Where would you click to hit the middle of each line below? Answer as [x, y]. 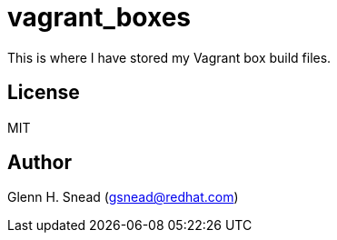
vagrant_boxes [99, 17]
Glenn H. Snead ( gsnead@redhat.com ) [123, 197]
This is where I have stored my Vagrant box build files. [169, 57]
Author [40, 163]
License [44, 93]
